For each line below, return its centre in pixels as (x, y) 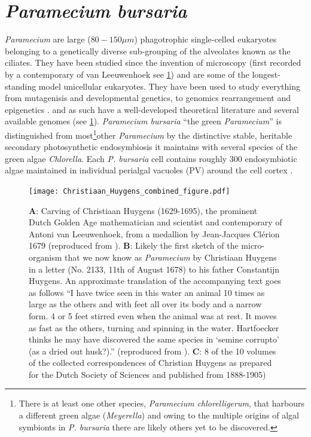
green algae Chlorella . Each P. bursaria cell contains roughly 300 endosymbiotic (151, 158)
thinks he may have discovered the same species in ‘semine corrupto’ (154, 339)
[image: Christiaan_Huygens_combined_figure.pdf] (129, 191)
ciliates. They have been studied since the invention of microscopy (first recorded (153, 62)
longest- (266, 74)
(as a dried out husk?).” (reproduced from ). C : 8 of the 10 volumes (153, 351)
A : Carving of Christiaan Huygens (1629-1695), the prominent (143, 210)
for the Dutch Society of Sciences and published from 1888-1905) (147, 374)
